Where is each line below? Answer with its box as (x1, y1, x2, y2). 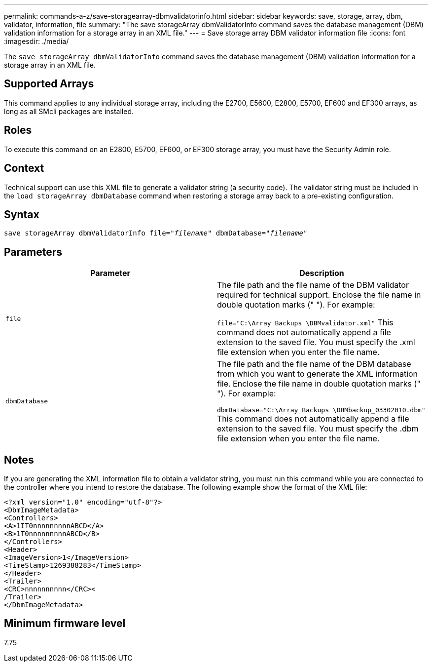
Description (299, 268, 344, 278)
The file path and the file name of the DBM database (217, 359, 411, 369)
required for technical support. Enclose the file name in (217, 290, 421, 300)
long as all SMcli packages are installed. (4, 107, 134, 116)
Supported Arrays (4, 78, 94, 90)
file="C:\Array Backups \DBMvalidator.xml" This (217, 317, 394, 328)
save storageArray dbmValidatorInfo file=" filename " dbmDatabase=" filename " (4, 229, 308, 237)
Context (4, 162, 44, 175)
